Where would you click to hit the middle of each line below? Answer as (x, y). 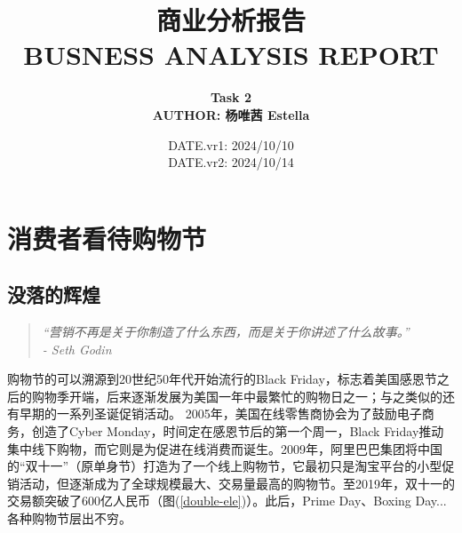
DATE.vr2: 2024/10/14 (231, 162)
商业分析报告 (231, 20)
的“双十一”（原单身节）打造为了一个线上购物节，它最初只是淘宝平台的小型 (225, 466)
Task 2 (231, 97)
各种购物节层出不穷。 (69, 518)
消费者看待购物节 (107, 238)
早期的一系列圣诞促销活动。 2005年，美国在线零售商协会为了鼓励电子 (220, 414)
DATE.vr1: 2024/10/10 (231, 144)
